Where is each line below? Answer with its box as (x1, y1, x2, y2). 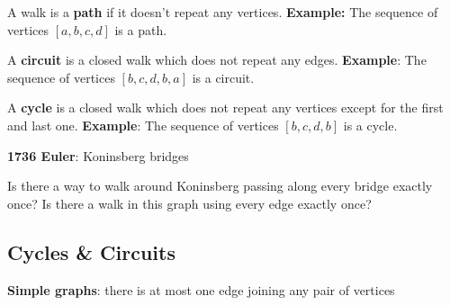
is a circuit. (192, 67, 255, 86)
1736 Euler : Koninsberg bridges (7, 146, 189, 165)
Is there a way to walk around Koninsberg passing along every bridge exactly (7, 176, 433, 195)
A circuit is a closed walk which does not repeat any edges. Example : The (7, 50, 427, 69)
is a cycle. (343, 115, 398, 134)
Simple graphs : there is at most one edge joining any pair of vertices (7, 280, 395, 299)
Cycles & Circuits (7, 238, 175, 265)
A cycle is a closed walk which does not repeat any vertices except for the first (7, 98, 444, 117)
